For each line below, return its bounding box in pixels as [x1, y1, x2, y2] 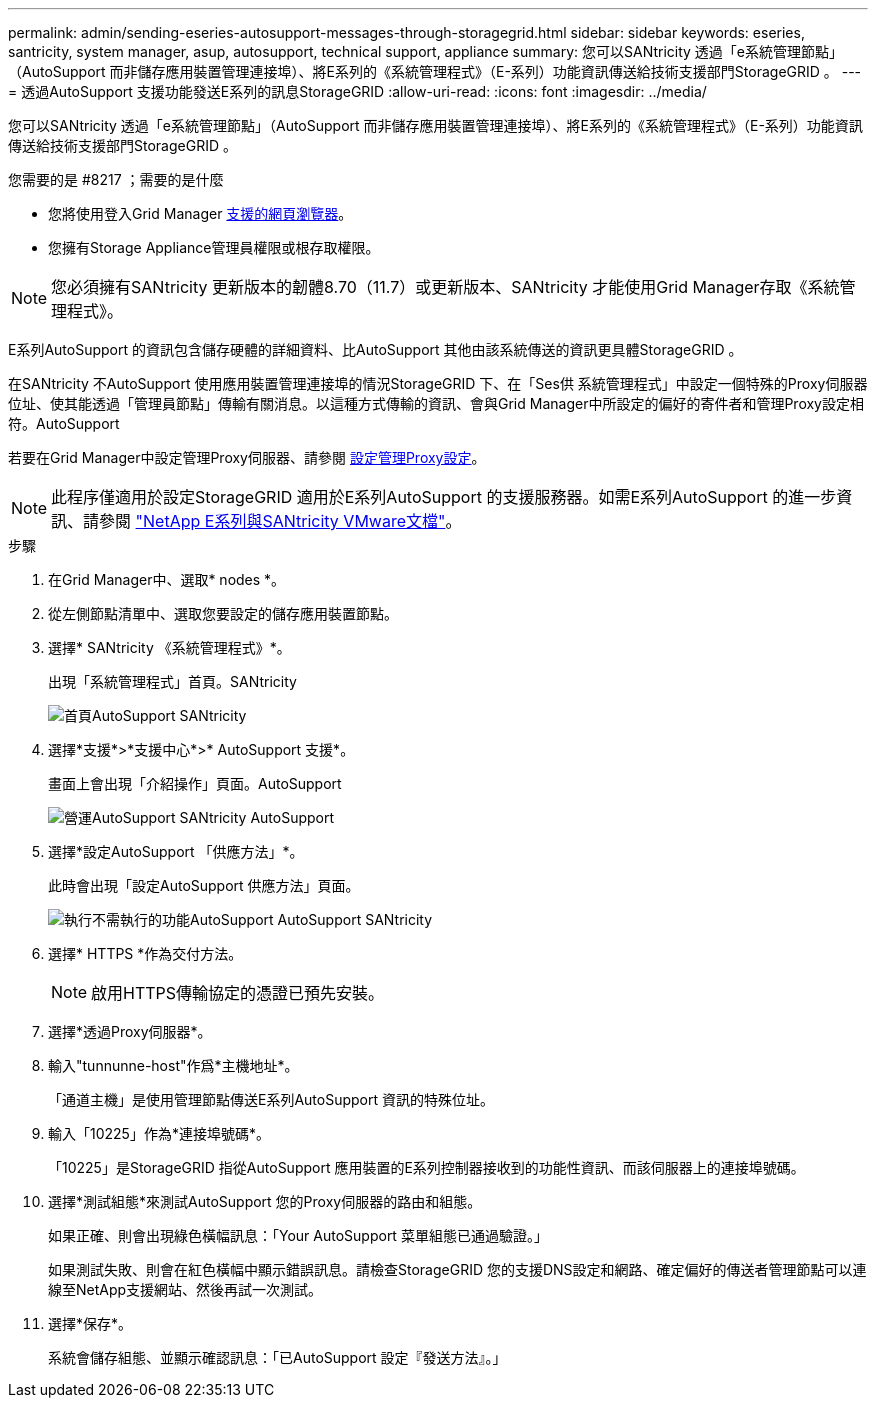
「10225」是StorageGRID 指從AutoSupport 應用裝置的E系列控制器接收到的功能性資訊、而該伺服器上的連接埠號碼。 [48, 1159, 805, 1176]
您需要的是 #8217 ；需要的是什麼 [8, 171, 224, 188]
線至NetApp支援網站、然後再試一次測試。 [48, 1281, 323, 1298]
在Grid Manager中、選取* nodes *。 [48, 571, 286, 588]
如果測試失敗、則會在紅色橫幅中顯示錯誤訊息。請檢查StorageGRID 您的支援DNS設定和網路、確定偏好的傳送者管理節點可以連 [48, 1261, 867, 1278]
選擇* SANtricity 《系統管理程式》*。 [48, 639, 291, 656]
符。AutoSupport [8, 415, 120, 432]
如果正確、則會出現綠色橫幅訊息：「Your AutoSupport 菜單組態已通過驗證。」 [48, 1227, 548, 1244]
